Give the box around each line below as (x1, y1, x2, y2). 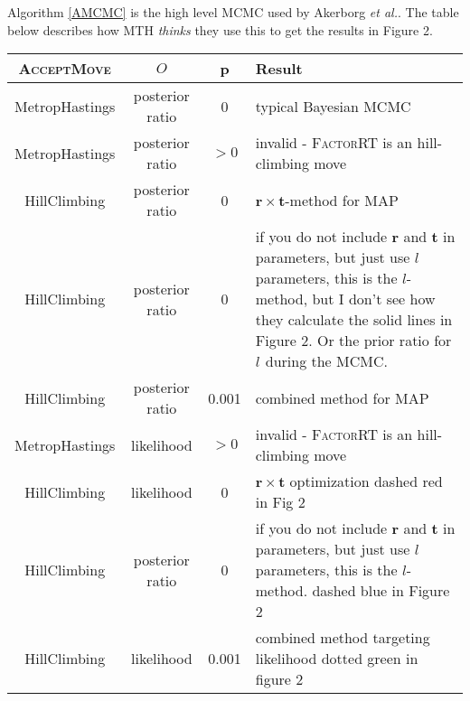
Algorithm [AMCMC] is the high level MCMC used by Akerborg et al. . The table (7, 3, 459, 21)
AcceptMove (18, 58, 111, 79)
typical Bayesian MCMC (255, 95, 411, 117)
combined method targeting (255, 627, 430, 649)
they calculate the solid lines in (255, 309, 453, 331)
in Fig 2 (255, 491, 305, 513)
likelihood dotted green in (255, 648, 418, 669)
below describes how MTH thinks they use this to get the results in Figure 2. (7, 20, 433, 39)
